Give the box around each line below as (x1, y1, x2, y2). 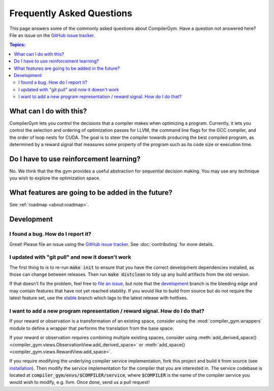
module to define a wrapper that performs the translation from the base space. (9, 325, 175, 331)
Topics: (9, 42, 26, 48)
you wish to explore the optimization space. (9, 175, 101, 181)
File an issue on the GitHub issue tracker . (9, 32, 95, 38)
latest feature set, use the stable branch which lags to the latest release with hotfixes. (9, 295, 188, 301)
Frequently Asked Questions (9, 8, 132, 19)
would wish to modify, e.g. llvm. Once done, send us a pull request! (9, 379, 150, 385)
